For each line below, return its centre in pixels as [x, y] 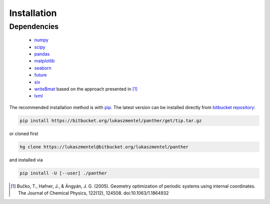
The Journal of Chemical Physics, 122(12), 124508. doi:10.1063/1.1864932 [93, 193]
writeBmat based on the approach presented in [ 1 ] [86, 89]
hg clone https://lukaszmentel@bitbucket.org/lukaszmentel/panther [104, 147]
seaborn [43, 68]
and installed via [26, 159]
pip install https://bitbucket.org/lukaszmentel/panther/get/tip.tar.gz [111, 120]
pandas [42, 54]
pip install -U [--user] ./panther [63, 173]
